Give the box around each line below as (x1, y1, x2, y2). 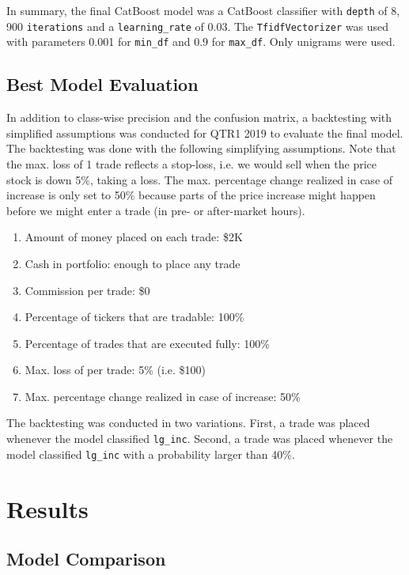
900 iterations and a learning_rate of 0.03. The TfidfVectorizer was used (6, 17, 388, 34)
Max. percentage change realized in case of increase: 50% (25, 388, 301, 404)
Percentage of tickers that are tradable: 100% (25, 308, 244, 325)
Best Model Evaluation (6, 72, 199, 96)
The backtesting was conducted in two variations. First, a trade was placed (6, 414, 370, 431)
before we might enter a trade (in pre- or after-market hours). (6, 202, 305, 218)
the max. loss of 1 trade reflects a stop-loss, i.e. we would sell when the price (6, 155, 377, 172)
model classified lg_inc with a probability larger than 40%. (6, 445, 295, 462)
